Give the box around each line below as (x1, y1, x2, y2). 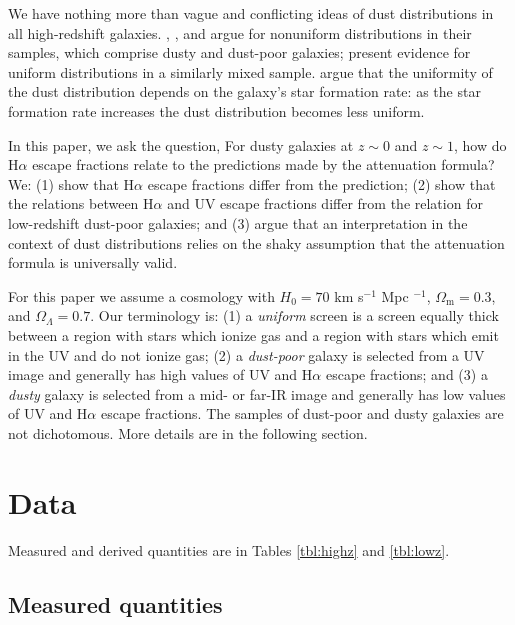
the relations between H (8, 193, 154, 214)
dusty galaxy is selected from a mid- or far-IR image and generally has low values (8, 383, 506, 404)
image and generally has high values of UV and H (8, 364, 313, 385)
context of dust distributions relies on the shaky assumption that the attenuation (8, 232, 505, 253)
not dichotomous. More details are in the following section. (8, 422, 368, 443)
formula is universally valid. (8, 252, 178, 273)
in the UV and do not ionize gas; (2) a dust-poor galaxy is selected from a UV (8, 344, 485, 365)
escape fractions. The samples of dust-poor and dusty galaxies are (100, 403, 504, 424)
